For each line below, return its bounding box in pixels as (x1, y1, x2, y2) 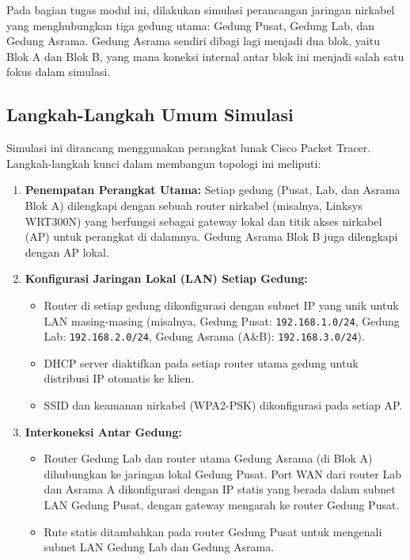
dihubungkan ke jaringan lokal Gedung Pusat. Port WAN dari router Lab (44, 465, 401, 482)
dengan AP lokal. (25, 243, 109, 260)
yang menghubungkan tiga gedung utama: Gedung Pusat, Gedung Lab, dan (6, 17, 375, 33)
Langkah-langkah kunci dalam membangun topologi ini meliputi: (6, 154, 321, 171)
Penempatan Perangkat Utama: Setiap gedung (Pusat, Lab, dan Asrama (25, 181, 401, 198)
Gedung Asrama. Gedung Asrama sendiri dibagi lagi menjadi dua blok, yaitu (6, 32, 380, 49)
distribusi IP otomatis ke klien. (44, 370, 195, 387)
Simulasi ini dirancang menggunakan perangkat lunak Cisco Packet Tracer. (6, 139, 371, 156)
